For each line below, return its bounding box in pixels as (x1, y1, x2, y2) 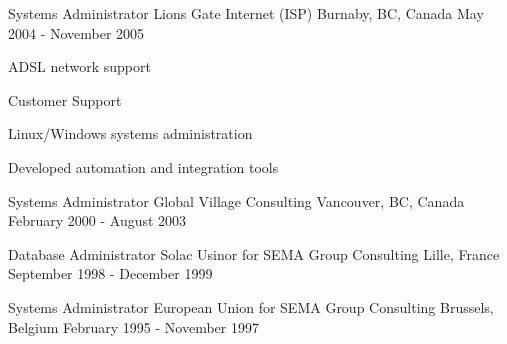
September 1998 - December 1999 (8, 263, 213, 284)
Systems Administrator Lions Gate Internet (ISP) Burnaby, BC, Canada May (8, 3, 484, 23)
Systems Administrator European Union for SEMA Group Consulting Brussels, (8, 296, 494, 317)
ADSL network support (8, 56, 151, 77)
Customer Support (8, 89, 122, 110)
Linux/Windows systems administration (8, 123, 253, 144)
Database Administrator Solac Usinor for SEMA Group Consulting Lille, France (8, 243, 500, 264)
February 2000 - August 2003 (8, 210, 187, 231)
